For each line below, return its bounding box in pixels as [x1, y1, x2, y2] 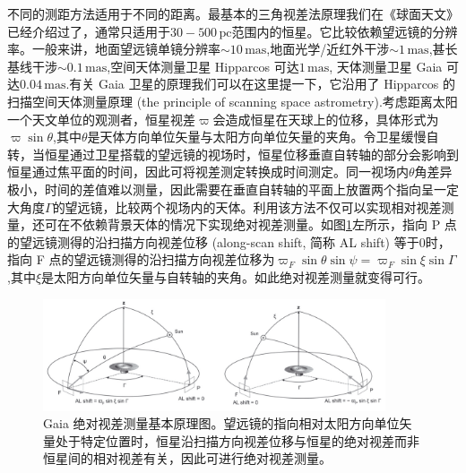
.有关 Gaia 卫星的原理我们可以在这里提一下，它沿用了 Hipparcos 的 [65, 74, 456, 93]
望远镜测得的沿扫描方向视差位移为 [73, 250, 275, 269]
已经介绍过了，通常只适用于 [7, 21, 170, 40]
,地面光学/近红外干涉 [266, 39, 390, 58]
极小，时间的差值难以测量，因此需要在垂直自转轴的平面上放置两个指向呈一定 [7, 179, 459, 198]
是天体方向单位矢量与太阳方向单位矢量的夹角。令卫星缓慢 [87, 127, 427, 146]
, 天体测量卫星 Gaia [329, 56, 443, 75]
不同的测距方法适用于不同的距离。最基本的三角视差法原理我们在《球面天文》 [7, 4, 459, 22]
